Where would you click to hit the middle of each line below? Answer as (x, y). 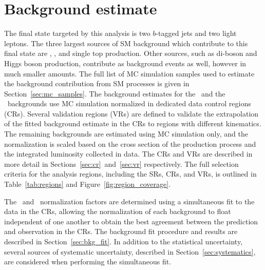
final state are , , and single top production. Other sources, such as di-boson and (131, 53)
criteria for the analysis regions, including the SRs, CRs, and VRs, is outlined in (130, 174)
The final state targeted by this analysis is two (77, 33)
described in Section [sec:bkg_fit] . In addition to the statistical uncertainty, (124, 241)
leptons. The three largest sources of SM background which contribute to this (126, 43)
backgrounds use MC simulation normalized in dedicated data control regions (129, 103)
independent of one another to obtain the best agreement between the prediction (131, 221)
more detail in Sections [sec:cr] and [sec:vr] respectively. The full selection (121, 163)
